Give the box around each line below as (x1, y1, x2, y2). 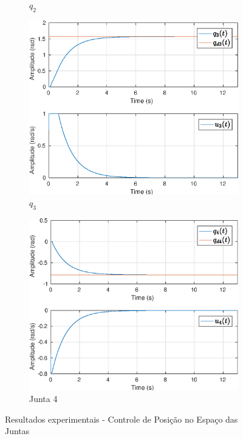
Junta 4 (29, 392, 58, 405)
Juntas (5, 424, 30, 437)
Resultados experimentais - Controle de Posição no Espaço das (5, 412, 238, 425)
